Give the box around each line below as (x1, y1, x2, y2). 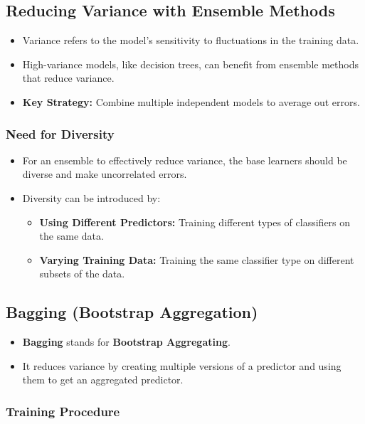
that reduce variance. (22, 70, 115, 85)
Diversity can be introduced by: (22, 190, 161, 205)
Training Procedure (6, 402, 120, 420)
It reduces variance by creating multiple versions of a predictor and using (22, 358, 342, 373)
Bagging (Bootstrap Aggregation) (6, 301, 258, 323)
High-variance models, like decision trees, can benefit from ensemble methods (22, 56, 359, 71)
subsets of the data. (39, 266, 125, 281)
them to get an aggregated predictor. (22, 372, 184, 387)
